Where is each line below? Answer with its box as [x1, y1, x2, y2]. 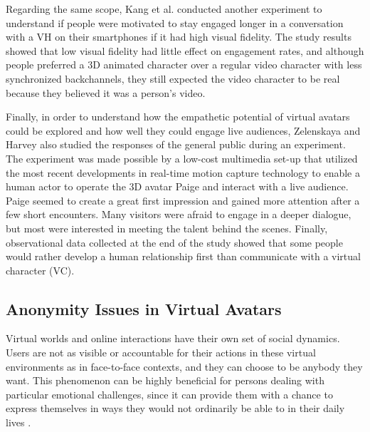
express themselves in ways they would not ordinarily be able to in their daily [6, 401, 345, 416]
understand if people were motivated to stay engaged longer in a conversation [6, 15, 344, 30]
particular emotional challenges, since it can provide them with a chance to [6, 386, 333, 401]
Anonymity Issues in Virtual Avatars [6, 297, 282, 319]
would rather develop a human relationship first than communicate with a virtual [6, 249, 361, 264]
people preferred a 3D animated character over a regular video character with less [6, 57, 362, 72]
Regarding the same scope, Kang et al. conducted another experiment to [6, 1, 322, 16]
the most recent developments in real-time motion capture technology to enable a [6, 165, 360, 180]
